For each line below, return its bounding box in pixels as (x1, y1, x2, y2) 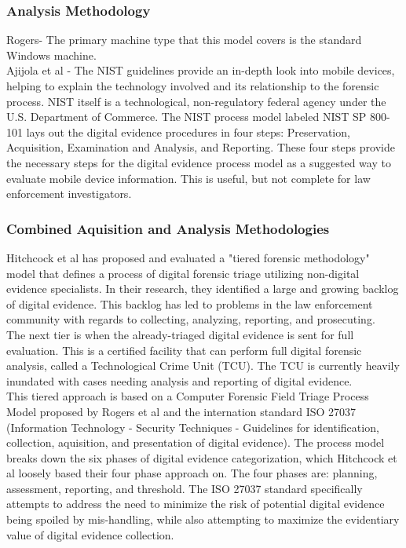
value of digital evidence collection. (6, 526, 174, 543)
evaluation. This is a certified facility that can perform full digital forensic (6, 342, 362, 358)
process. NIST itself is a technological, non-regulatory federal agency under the (6, 93, 386, 109)
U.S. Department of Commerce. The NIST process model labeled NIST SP (6, 108, 367, 125)
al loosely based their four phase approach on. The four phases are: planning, (6, 465, 378, 481)
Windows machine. (6, 46, 97, 63)
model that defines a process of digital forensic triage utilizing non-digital (6, 265, 360, 281)
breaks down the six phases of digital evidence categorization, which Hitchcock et (6, 449, 397, 466)
